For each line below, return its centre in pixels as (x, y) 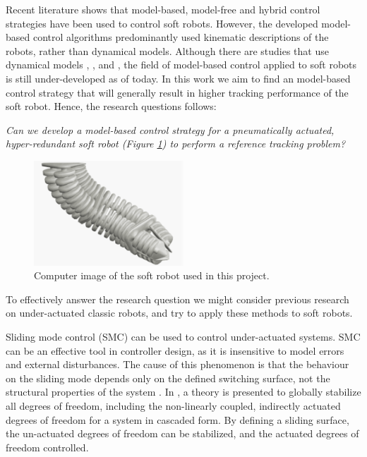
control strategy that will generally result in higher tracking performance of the (177, 92)
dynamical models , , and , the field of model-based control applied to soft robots (181, 65)
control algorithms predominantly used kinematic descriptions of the (181, 37)
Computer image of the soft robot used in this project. (152, 275)
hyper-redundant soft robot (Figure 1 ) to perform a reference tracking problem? (176, 144)
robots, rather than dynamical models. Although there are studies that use (167, 50)
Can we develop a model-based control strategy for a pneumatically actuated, (170, 129)
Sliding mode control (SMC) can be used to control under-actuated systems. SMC (183, 337)
